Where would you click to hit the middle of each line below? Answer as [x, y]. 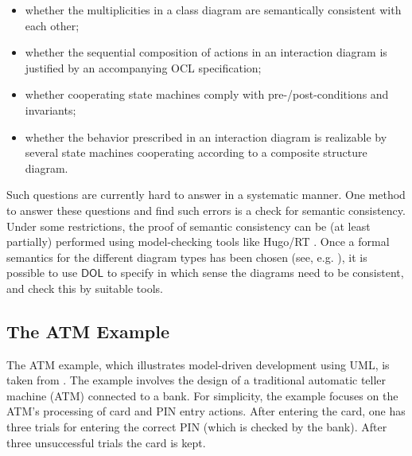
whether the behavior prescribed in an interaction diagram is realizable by [206, 136]
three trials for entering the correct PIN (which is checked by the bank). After [197, 427]
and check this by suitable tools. [85, 288]
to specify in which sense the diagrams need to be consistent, [255, 273]
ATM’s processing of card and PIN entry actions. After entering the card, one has [206, 411]
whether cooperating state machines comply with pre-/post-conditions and [207, 94]
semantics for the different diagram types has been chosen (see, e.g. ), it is [187, 257]
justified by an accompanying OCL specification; [143, 67]
